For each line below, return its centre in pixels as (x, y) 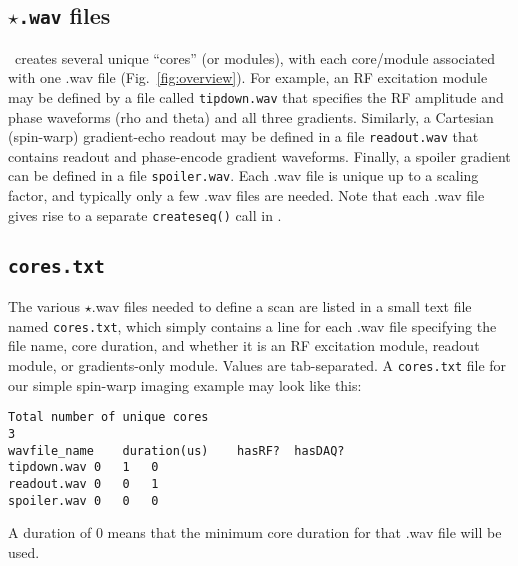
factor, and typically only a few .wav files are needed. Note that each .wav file (246, 195)
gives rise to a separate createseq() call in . (145, 214)
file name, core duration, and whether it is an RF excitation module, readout (244, 345)
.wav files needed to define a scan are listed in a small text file (281, 306)
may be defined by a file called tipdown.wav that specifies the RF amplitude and (256, 96)
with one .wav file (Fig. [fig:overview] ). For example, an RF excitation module (248, 77)
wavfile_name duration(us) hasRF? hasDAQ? (176, 450)
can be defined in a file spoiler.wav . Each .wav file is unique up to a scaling (243, 175)
